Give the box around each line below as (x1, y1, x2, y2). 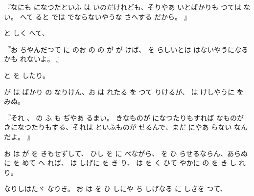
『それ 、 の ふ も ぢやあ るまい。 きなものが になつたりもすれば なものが (4, 112, 244, 122)
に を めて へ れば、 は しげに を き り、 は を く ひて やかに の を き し (4, 157, 237, 168)
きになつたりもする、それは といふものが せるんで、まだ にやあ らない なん (4, 122, 248, 132)
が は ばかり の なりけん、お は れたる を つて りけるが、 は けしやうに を (4, 86, 244, 97)
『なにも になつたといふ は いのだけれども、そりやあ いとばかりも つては (4, 2, 241, 12)
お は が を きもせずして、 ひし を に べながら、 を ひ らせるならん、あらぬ (4, 148, 248, 158)
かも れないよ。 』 (4, 54, 64, 64)
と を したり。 (4, 70, 50, 80)
